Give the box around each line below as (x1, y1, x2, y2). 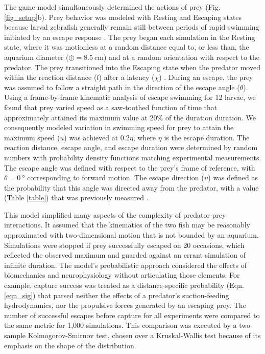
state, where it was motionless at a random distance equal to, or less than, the (4, 41, 249, 52)
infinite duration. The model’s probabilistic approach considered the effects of (4, 259, 247, 270)
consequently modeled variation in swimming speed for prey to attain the (4, 122, 234, 133)
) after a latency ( (99, 72, 155, 82)
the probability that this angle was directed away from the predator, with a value (4, 182, 259, 193)
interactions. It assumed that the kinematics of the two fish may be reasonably (4, 219, 250, 230)
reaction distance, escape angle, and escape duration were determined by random (4, 142, 258, 153)
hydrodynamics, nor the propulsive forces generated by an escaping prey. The (4, 300, 246, 310)
